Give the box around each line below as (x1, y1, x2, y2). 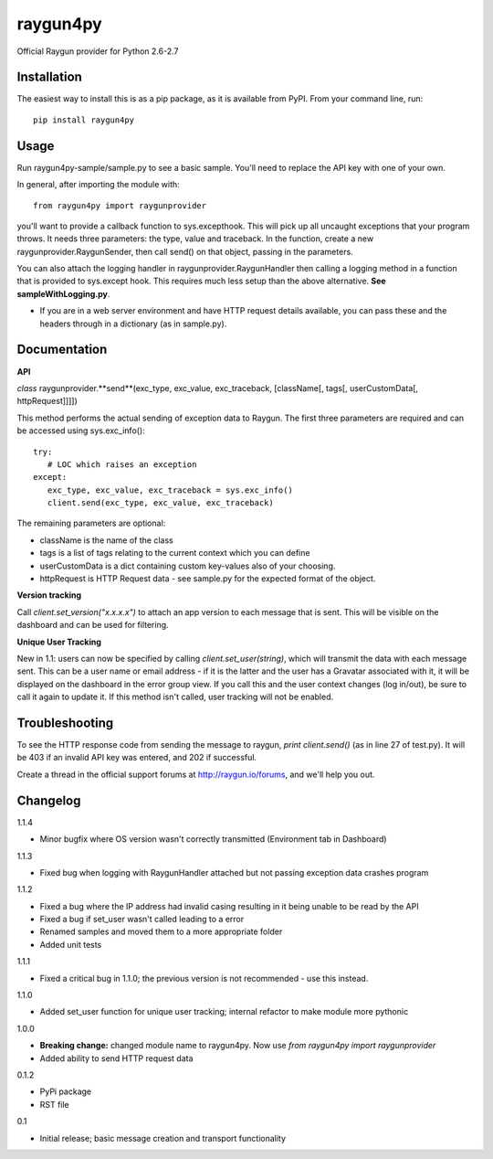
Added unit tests (39, 939, 102, 950)
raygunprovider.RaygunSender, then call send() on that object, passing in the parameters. (16, 246, 353, 257)
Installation (16, 69, 82, 85)
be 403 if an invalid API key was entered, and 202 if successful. (16, 752, 257, 763)
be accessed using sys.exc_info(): (16, 425, 145, 436)
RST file (39, 1099, 70, 1110)
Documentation (16, 342, 108, 357)
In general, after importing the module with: (16, 179, 180, 190)
